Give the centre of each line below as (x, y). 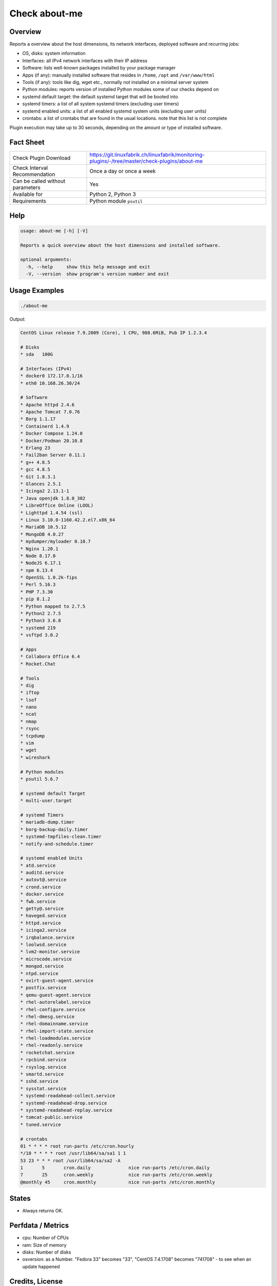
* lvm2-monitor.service (50, 952)
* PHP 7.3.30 (37, 592)
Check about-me (46, 13)
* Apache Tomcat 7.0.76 (50, 412)
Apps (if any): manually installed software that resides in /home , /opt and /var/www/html (118, 75)
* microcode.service (46, 959)
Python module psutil (116, 201)
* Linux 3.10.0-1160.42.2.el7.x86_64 (68, 520)
